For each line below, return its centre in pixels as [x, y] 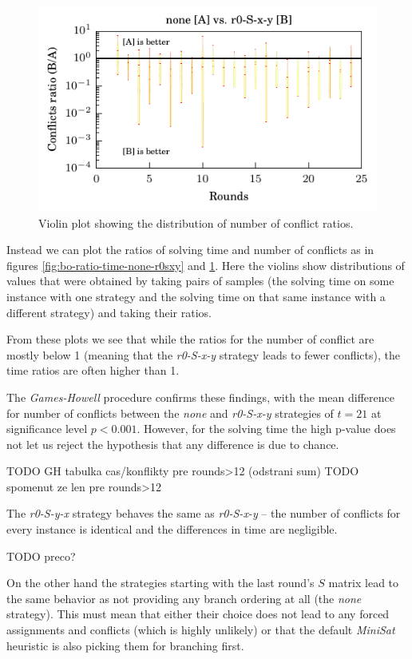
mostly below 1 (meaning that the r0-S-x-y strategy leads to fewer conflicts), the [203, 354]
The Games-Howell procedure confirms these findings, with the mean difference [200, 397]
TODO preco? [41, 556]
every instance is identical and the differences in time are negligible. [172, 529]
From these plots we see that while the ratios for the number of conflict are [190, 339]
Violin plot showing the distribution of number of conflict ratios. [196, 222]
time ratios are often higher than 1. [93, 370]
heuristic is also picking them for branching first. [125, 645]
